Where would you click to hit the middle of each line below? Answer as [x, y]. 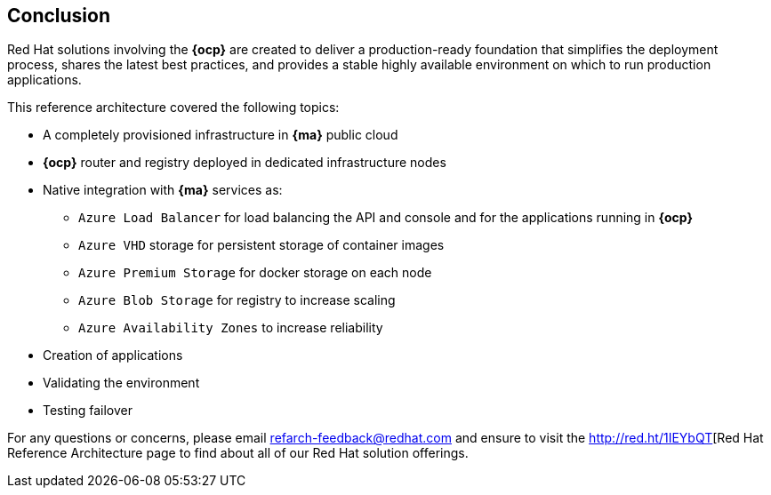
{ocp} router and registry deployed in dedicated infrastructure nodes [245, 163]
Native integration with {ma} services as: [163, 190]
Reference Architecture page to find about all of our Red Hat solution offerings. [238, 453]
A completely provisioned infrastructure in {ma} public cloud [221, 135]
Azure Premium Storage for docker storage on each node [255, 273]
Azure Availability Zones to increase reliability [231, 328]
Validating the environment [121, 383]
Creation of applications [113, 355]
